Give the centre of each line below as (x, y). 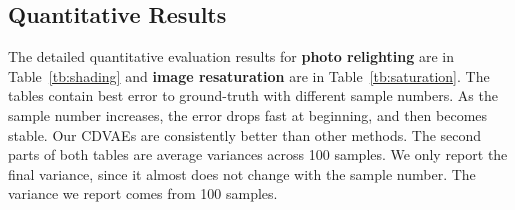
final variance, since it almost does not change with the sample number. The (242, 173)
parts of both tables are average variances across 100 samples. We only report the (258, 154)
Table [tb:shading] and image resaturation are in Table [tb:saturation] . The (249, 75)
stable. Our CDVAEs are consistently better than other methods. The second (245, 134)
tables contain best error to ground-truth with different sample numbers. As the (253, 95)
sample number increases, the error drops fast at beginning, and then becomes (248, 114)
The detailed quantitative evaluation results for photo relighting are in (231, 56)
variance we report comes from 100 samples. (143, 193)
